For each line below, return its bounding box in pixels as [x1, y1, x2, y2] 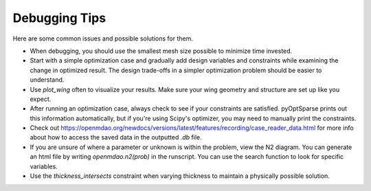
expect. [30, 95, 52, 103]
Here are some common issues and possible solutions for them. [12, 34, 194, 43]
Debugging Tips [12, 10, 106, 25]
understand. [30, 76, 65, 84]
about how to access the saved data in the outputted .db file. [30, 133, 202, 142]
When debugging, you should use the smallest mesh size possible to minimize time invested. [30, 47, 293, 55]
